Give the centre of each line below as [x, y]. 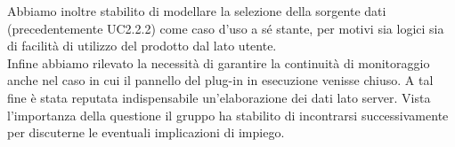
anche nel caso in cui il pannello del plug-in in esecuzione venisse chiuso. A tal [220, 80]
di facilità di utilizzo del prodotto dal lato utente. [142, 46]
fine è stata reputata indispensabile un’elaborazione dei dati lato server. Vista [219, 97]
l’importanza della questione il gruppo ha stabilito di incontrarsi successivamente [228, 115]
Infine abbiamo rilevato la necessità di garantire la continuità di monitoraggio [219, 62]
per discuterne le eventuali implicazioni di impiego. [146, 132]
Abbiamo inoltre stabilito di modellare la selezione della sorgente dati [197, 11]
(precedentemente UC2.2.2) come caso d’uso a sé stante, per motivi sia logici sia [226, 28]
